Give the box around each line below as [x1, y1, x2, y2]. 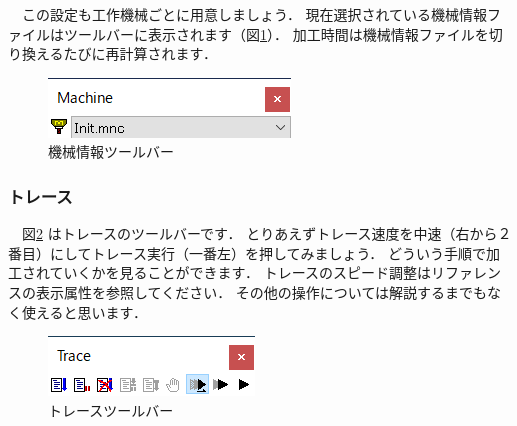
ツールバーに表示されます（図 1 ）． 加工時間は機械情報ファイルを [63, 23, 489, 44]
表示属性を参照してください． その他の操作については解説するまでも [35, 281, 488, 302]
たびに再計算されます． [63, 43, 218, 64]
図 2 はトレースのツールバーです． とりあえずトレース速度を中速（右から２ [21, 223, 512, 244]
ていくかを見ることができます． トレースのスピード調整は [49, 262, 431, 283]
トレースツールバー [48, 399, 174, 420]
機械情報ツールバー [48, 141, 174, 162]
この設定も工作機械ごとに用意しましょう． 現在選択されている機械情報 [21, 4, 488, 24]
